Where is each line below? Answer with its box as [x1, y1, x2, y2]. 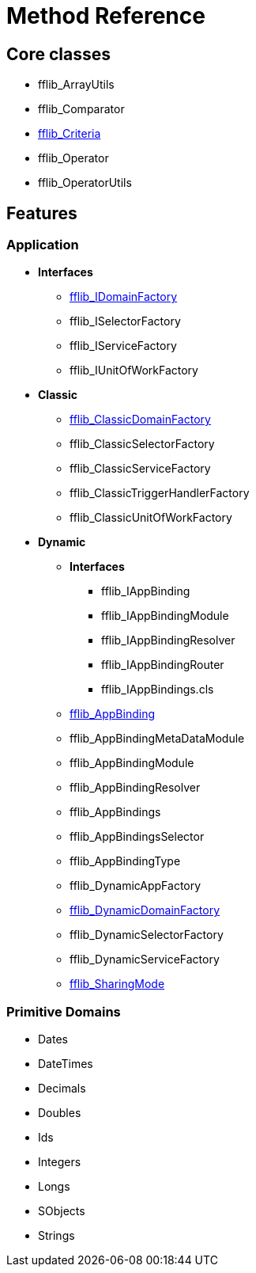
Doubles [38, 1106, 81, 1120]
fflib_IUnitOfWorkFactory [70, 363, 198, 378]
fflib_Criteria [38, 127, 101, 141]
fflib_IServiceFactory [70, 339, 177, 353]
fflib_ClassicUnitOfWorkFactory [70, 511, 232, 525]
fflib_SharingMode [70, 977, 165, 991]
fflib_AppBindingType [70, 854, 181, 868]
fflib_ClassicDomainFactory [70, 412, 211, 427]
